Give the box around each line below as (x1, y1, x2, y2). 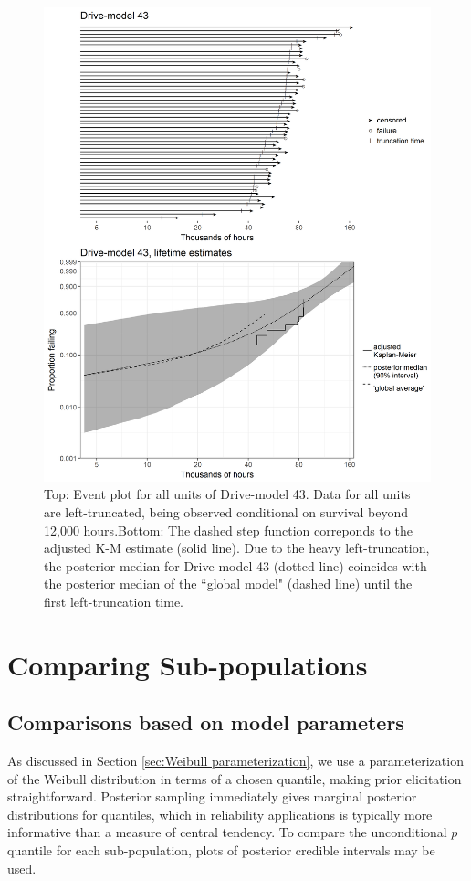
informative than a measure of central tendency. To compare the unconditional (7, 823, 447, 842)
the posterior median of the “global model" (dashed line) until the (44, 574, 413, 593)
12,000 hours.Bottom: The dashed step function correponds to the (44, 520, 413, 539)
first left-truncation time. (44, 591, 184, 610)
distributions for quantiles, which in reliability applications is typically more (7, 804, 433, 823)
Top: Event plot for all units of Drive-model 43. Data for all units (44, 484, 411, 504)
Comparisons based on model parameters (7, 708, 404, 737)
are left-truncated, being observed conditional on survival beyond (44, 502, 408, 521)
